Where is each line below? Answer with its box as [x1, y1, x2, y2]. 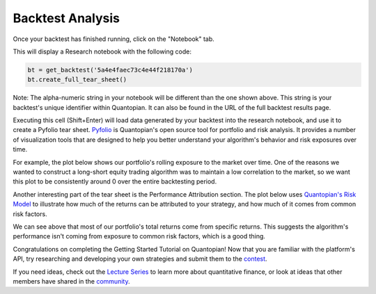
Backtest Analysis [13, 10, 120, 26]
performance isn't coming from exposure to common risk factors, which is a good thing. [13, 232, 266, 240]
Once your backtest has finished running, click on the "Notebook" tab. [13, 35, 215, 43]
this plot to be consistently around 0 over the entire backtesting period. [13, 177, 217, 186]
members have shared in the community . [13, 277, 130, 285]
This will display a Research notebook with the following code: [13, 47, 191, 56]
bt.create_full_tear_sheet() [27, 76, 127, 83]
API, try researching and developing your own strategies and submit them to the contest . [13, 254, 267, 263]
